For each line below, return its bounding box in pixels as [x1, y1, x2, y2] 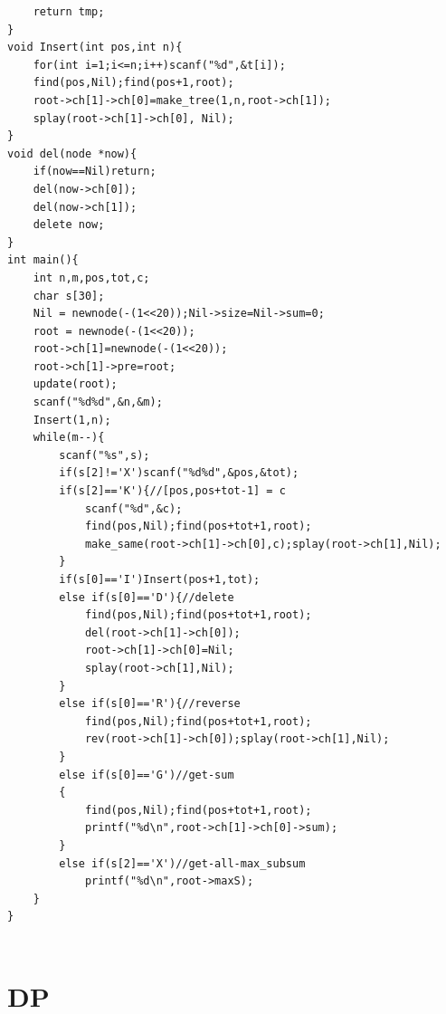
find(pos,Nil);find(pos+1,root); [33, 76, 234, 90]
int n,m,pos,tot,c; [33, 271, 150, 284]
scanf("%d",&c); [84, 502, 183, 515]
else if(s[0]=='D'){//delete [59, 590, 234, 604]
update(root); [33, 378, 118, 391]
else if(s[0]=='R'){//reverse [59, 697, 241, 711]
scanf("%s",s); [59, 448, 150, 462]
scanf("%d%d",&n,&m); [33, 396, 163, 409]
